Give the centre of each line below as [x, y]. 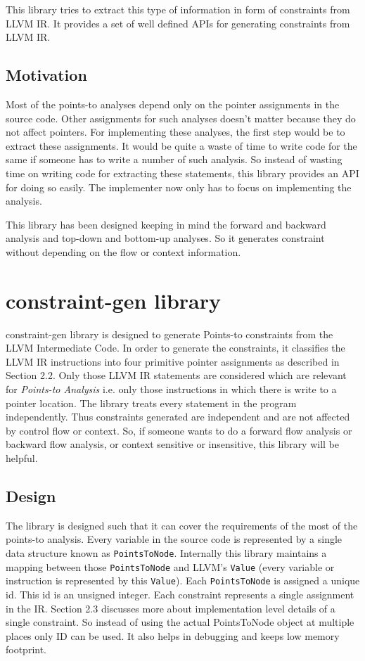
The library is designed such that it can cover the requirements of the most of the [182, 525]
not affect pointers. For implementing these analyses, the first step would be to [175, 132]
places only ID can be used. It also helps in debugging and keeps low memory [173, 635]
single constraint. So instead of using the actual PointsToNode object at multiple [180, 622]
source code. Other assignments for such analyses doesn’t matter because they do [181, 118]
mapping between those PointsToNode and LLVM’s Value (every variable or [170, 566]
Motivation [46, 75]
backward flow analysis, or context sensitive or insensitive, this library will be [173, 444]
